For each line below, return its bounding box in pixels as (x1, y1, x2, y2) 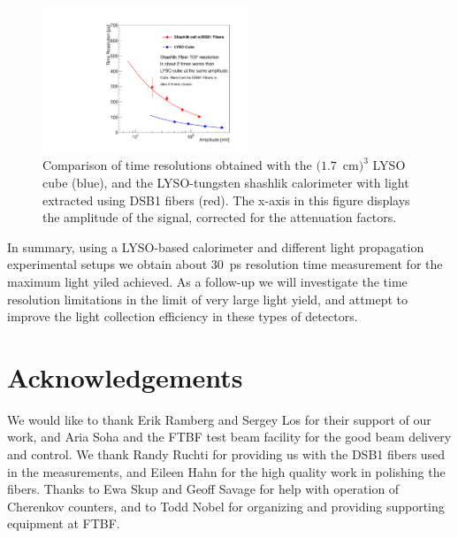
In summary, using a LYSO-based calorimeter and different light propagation (7, 237, 424, 256)
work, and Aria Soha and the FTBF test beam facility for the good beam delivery (7, 427, 452, 446)
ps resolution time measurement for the (229, 255, 443, 273)
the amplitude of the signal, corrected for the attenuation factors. (42, 208, 397, 227)
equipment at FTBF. (7, 514, 120, 533)
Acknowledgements (7, 358, 243, 395)
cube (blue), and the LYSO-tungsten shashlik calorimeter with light (42, 173, 409, 191)
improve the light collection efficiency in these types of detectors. (7, 307, 358, 326)
